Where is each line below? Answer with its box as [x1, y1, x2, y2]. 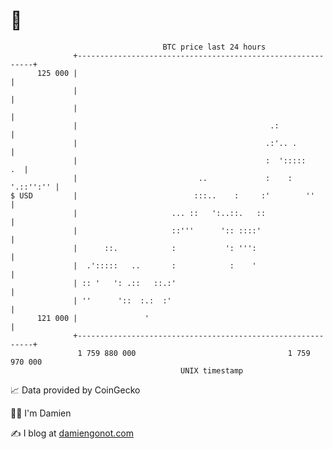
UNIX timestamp [180, 365, 244, 376]
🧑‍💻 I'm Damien [10, 407, 72, 419]
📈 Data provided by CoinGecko [10, 384, 141, 396]
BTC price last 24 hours [162, 42, 267, 52]
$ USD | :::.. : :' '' [10, 190, 315, 201]
